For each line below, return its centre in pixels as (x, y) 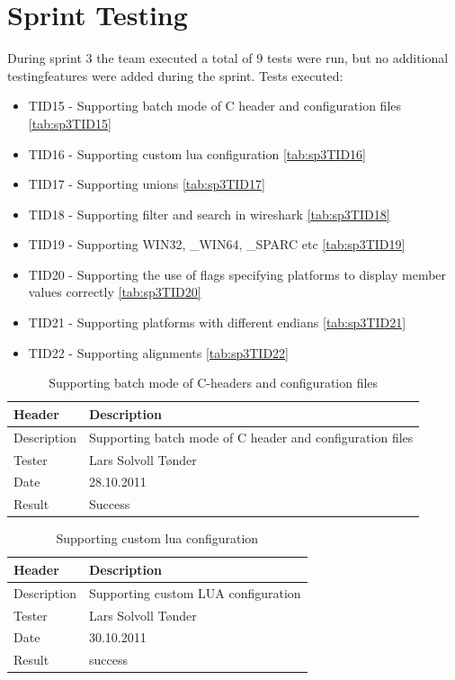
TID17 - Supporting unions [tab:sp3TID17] (147, 184)
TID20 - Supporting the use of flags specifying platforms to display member (237, 274)
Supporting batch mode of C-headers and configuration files (214, 383)
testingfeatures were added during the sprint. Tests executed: (175, 75)
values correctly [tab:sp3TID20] (115, 292)
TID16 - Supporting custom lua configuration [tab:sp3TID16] (197, 153)
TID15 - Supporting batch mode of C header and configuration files (214, 106)
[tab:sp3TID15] (70, 123)
